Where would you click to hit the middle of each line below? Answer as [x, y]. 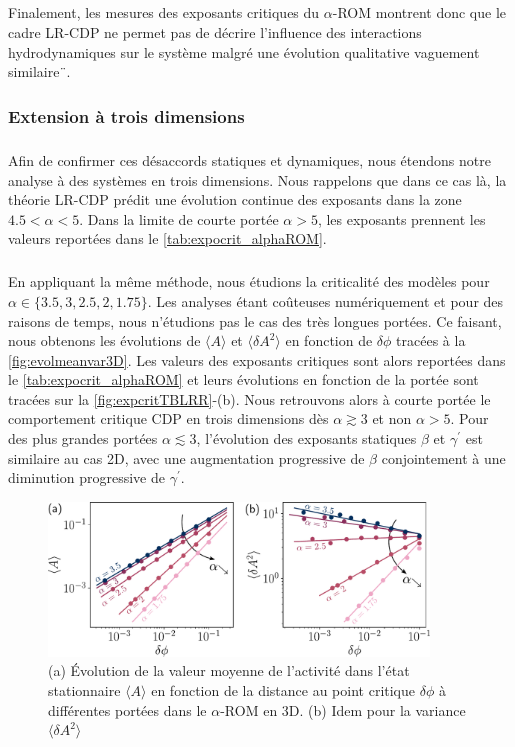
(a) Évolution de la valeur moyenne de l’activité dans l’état [229, 670]
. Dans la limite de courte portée [179, 218]
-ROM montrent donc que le [419, 12]
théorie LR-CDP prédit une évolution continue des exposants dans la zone [235, 199]
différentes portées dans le [127, 709]
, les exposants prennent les [401, 218]
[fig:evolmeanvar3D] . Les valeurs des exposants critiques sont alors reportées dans [257, 359]
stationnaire [84, 690]
